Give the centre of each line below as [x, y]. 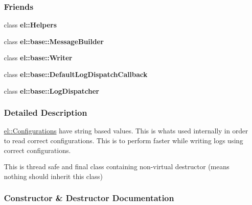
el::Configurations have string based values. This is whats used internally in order [126, 131]
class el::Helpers [30, 25]
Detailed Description [46, 113]
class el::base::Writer [38, 58]
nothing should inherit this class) [53, 176]
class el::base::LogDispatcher [52, 90]
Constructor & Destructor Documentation [89, 198]
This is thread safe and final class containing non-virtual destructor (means [117, 167]
